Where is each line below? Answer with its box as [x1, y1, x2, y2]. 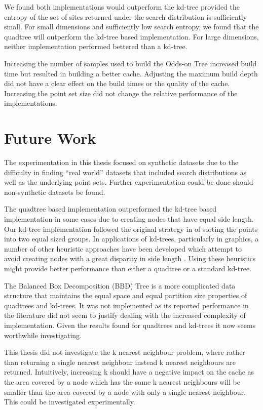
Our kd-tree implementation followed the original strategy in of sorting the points [4, 223, 258, 234]
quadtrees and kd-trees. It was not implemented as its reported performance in [4, 300, 249, 310]
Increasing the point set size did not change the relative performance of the [4, 88, 238, 98]
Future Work [4, 128, 96, 148]
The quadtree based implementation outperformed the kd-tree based [4, 203, 217, 214]
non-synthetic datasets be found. [4, 186, 105, 197]
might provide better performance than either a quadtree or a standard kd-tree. [4, 263, 252, 273]
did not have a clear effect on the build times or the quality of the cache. [4, 78, 230, 89]
